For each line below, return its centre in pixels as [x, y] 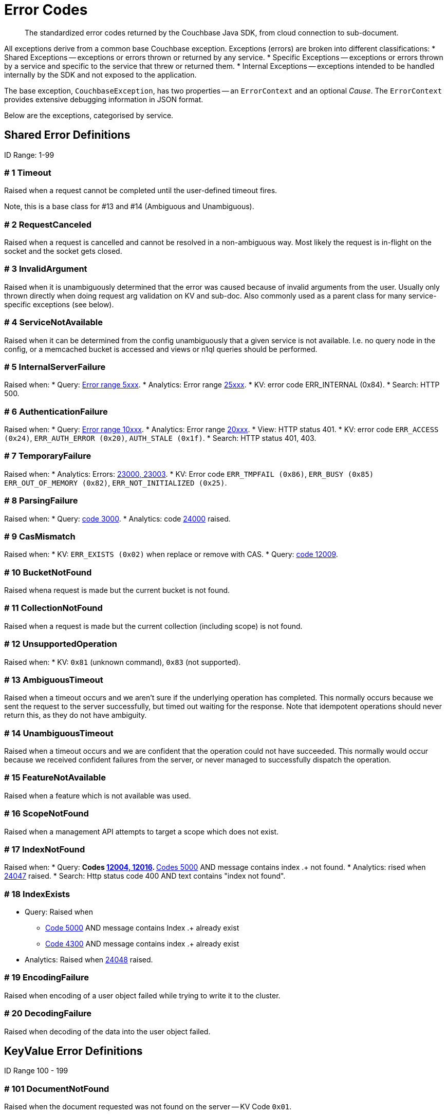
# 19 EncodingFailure [46, 978]
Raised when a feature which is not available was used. [98, 795]
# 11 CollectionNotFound [53, 608]
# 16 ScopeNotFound [46, 814]
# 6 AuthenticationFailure [56, 411]
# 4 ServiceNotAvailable [54, 322]
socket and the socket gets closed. [63, 251]
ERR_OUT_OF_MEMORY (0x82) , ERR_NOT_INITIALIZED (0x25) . [116, 482]
